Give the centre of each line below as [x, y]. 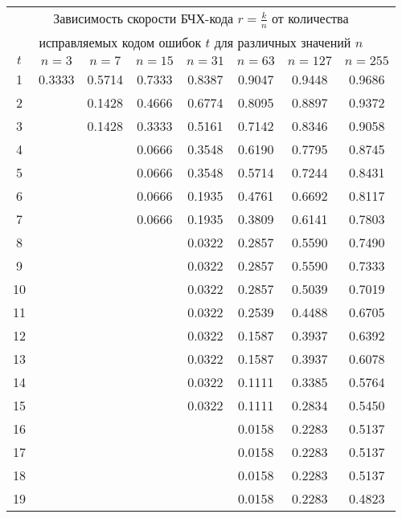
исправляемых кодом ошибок [120, 42]
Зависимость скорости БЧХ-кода [144, 18]
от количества [310, 18]
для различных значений [283, 42]
